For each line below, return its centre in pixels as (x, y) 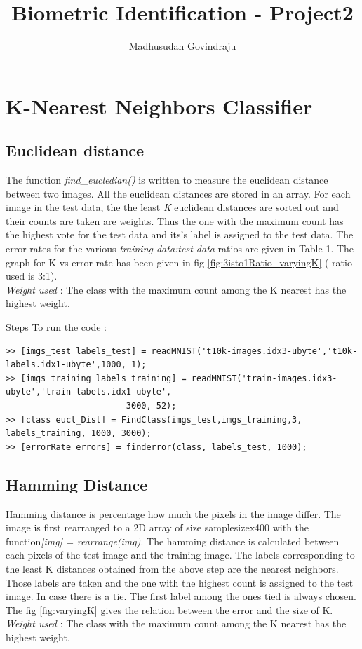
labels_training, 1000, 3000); (79, 433)
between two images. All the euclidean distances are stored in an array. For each (178, 193)
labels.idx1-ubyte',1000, (66, 365)
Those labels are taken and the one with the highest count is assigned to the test (180, 582)
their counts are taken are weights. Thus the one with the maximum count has (175, 220)
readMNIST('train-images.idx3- (264, 378)
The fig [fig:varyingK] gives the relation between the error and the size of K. (169, 609)
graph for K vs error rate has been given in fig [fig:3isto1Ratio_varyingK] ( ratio (179, 262)
